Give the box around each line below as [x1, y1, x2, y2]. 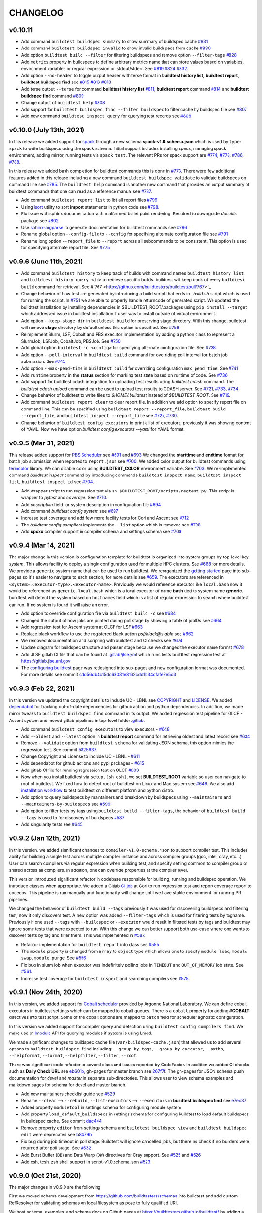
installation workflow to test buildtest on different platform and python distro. [21, 787, 175, 793]
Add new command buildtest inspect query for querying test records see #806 [21, 113, 192, 119]
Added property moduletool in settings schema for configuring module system [21, 1104, 181, 1111]
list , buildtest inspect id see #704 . [9, 479, 94, 485]
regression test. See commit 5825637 [21, 747, 97, 753]
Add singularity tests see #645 [21, 821, 82, 827]
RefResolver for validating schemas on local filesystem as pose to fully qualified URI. [9, 1200, 178, 1206]
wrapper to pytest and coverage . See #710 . [21, 495, 108, 501]
